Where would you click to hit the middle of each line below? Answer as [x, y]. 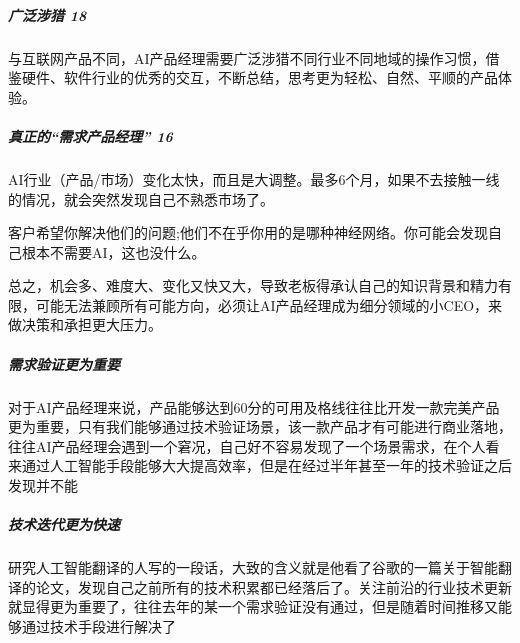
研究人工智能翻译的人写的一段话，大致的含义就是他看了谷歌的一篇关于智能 [253, 567]
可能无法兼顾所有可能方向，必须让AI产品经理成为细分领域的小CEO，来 [269, 304]
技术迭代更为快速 [64, 524]
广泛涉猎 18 [47, 14]
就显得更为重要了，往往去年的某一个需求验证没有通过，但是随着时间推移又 [253, 606]
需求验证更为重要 [64, 363]
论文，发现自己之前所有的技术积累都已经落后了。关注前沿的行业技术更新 [273, 586]
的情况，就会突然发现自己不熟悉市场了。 [141, 198]
